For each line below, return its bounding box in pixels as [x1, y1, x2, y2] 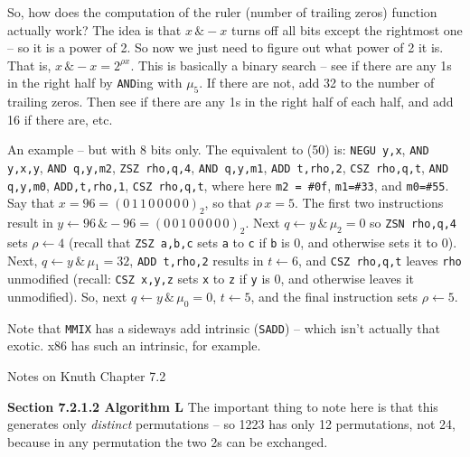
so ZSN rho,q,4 [370, 213, 457, 232]
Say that [7, 193, 55, 212]
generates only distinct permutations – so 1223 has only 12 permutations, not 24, [7, 415, 456, 434]
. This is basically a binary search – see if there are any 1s [130, 55, 452, 74]
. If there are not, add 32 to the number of [199, 73, 435, 92]
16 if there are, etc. [7, 109, 113, 128]
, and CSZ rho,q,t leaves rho [297, 250, 462, 269]
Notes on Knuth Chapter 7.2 [7, 367, 166, 386]
